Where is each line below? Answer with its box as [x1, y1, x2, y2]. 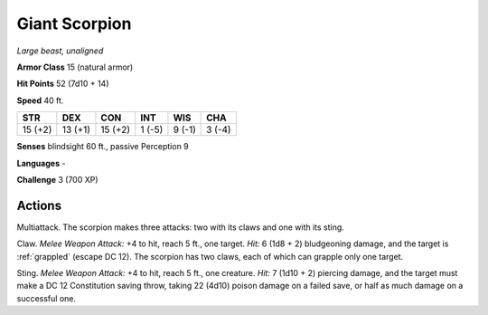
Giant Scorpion [16, 14, 132, 33]
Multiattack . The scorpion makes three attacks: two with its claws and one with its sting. [16, 222, 345, 233]
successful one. [16, 292, 77, 303]
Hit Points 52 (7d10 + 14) [16, 78, 109, 90]
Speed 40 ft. [16, 95, 64, 106]
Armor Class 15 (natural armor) [16, 62, 134, 72]
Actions [16, 197, 62, 213]
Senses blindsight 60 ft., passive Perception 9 [16, 141, 189, 152]
